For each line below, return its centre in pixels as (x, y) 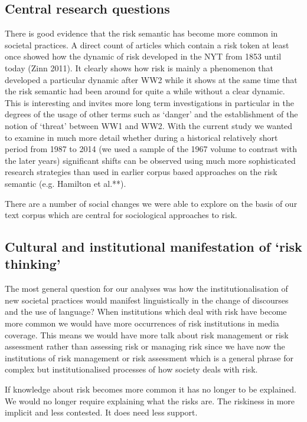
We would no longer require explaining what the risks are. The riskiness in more (150, 400)
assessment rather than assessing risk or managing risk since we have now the (145, 346)
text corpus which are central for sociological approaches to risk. (121, 215)
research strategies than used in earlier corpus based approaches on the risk (141, 172)
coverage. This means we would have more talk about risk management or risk (147, 334)
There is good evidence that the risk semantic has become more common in (141, 33)
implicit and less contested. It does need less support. (101, 412)
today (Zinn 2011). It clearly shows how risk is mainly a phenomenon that (139, 67)
